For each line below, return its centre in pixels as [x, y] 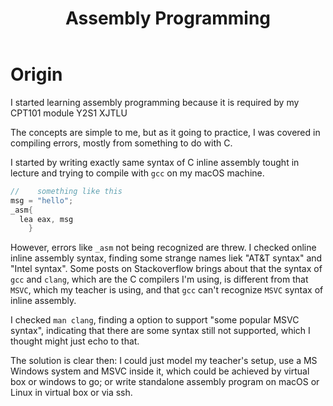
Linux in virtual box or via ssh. [71, 393]
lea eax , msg [46, 219]
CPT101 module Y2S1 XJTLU [69, 113]
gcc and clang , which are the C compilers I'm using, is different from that [159, 279]
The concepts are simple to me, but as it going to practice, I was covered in [165, 132]
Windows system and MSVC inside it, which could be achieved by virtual [160, 371]
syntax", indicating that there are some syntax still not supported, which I [160, 331]
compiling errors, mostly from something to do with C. [121, 143]
